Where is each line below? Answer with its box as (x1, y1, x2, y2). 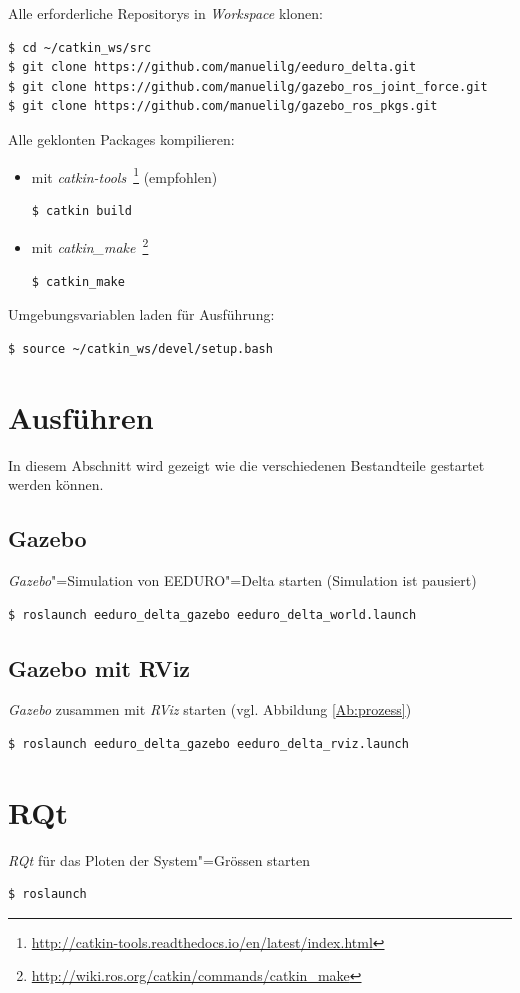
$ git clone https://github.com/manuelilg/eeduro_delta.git (8, 60, 417, 75)
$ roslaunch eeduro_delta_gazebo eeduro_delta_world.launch (8, 607, 417, 622)
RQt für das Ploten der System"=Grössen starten (8, 849, 310, 870)
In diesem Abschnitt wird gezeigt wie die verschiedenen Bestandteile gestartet (8, 454, 485, 475)
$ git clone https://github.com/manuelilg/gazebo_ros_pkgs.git (8, 99, 438, 114)
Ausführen (8, 396, 154, 437)
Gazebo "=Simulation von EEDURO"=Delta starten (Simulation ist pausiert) (8, 569, 477, 590)
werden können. (8, 474, 104, 495)
